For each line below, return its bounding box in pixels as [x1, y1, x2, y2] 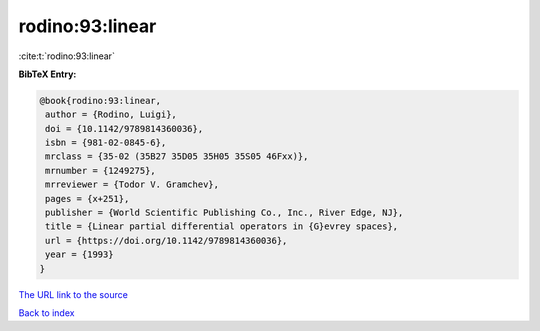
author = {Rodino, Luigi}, [45, 109, 177, 120]
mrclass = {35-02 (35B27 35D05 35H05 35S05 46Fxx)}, [45, 151, 309, 162]
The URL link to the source [18, 288, 129, 300]
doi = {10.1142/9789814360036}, [45, 123, 204, 134]
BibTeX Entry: [18, 68, 77, 80]
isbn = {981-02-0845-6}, [45, 137, 167, 149]
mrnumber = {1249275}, [45, 165, 157, 176]
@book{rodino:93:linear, [39, 95, 162, 106]
